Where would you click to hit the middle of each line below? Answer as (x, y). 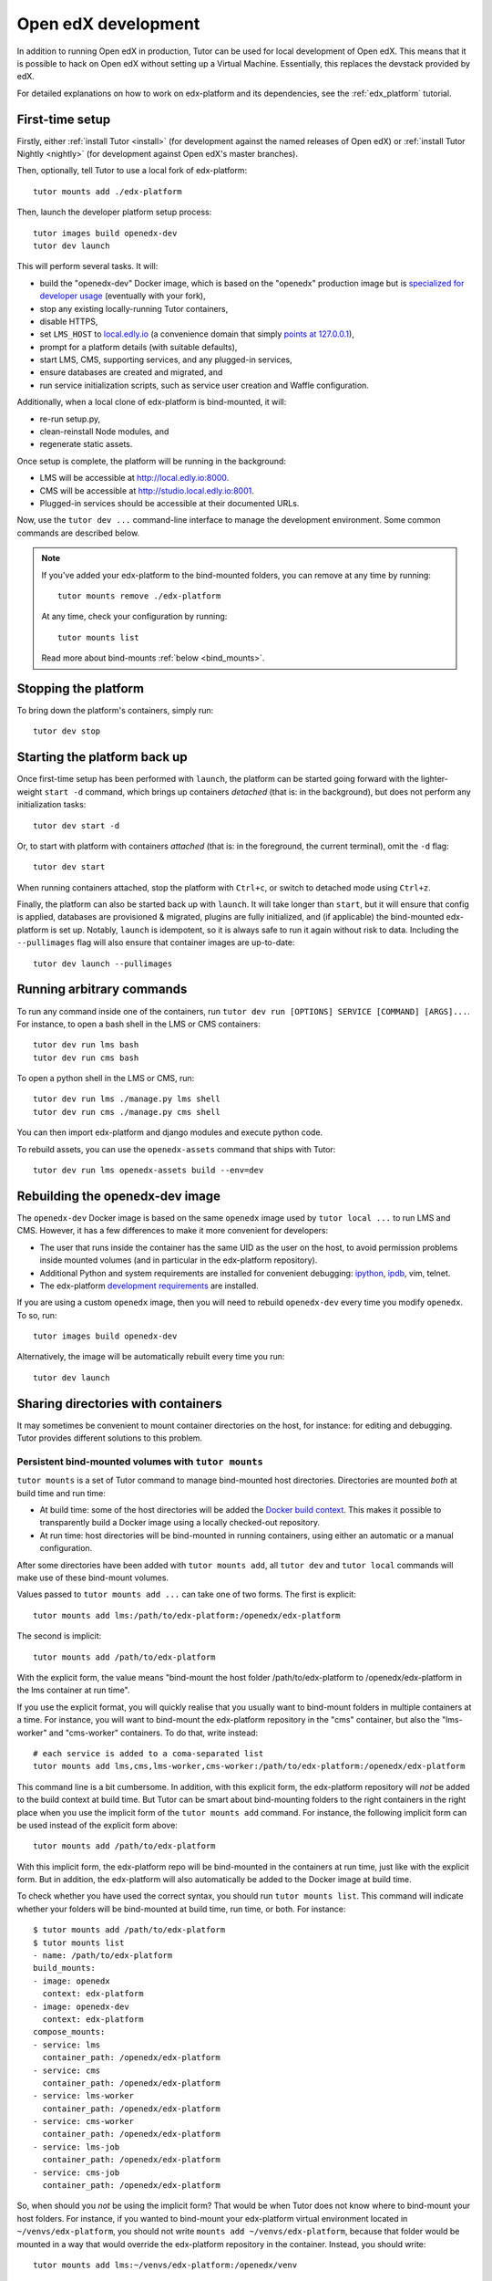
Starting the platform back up (102, 757)
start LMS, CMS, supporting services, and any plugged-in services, (166, 359)
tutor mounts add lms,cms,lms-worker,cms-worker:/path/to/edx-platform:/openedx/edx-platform (249, 1766)
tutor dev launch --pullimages (103, 963)
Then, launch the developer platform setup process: (114, 212)
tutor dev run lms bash (86, 1045)
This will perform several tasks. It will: (87, 266)
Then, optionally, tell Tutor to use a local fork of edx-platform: (132, 171)
